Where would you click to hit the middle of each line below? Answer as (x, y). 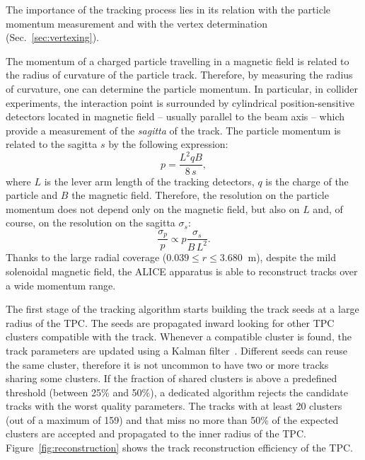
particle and (32, 195)
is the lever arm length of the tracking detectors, (149, 181)
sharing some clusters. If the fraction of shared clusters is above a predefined (172, 378)
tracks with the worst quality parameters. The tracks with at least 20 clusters (174, 406)
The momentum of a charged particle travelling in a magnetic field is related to (178, 61)
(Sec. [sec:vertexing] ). (52, 37)
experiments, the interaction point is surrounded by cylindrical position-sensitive (180, 102)
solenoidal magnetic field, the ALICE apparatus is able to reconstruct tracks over (182, 271)
